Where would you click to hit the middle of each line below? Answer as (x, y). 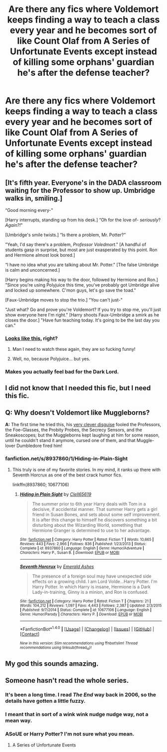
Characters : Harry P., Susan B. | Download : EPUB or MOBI (70, 552)
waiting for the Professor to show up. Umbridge (80, 190)
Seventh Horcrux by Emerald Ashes (57, 566)
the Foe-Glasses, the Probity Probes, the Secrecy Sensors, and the (74, 430)
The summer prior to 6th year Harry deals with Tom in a (89, 504)
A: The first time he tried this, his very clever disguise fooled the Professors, (83, 425)
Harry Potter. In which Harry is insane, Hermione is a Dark (91, 587)
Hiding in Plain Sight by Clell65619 (55, 494)
